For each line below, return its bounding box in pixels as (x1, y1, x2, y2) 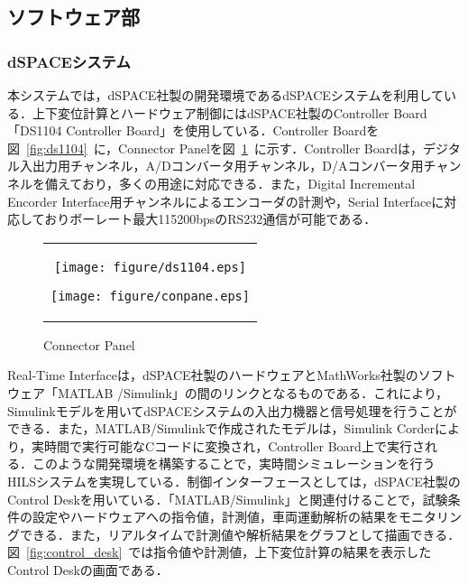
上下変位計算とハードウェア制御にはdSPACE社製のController (32, 103, 390, 122)
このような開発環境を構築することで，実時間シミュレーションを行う (32, 454, 436, 473)
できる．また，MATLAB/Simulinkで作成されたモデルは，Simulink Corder (7, 419, 436, 438)
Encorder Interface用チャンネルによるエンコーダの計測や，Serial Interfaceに (7, 191, 445, 210)
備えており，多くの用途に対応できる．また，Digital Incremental (44, 173, 416, 192)
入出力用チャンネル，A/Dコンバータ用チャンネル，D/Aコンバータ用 (19, 156, 424, 175)
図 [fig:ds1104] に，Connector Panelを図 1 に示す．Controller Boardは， (7, 138, 424, 157)
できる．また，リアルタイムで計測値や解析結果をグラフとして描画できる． (19, 524, 461, 543)
